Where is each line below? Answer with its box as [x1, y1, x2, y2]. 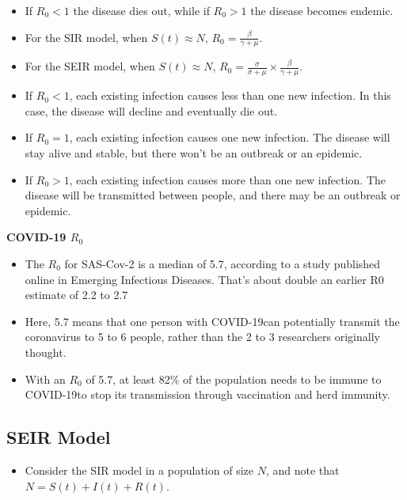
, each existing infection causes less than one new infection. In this [69, 87, 391, 104]
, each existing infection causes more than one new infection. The [69, 171, 386, 187]
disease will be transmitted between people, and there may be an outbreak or [25, 187, 401, 203]
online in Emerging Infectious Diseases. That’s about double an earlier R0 [25, 271, 384, 287]
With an [25, 370, 66, 387]
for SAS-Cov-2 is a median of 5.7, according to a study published [64, 256, 381, 271]
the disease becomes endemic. [250, 2, 394, 18]
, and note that [265, 461, 340, 478]
